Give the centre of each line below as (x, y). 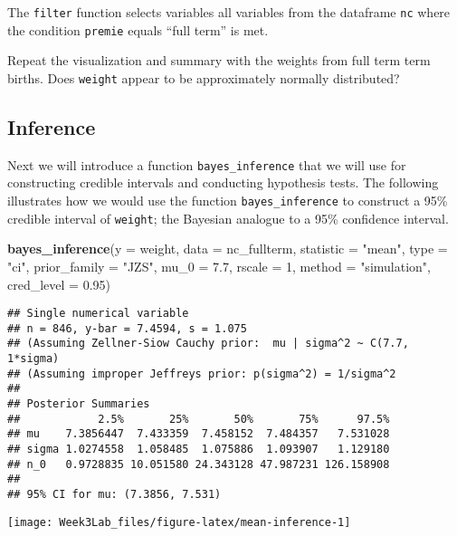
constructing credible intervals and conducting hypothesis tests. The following (223, 182)
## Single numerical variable (98, 314)
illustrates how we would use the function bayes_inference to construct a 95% (228, 201)
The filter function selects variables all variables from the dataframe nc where (229, 12)
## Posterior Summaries (79, 404)
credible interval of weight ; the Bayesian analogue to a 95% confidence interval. (228, 218)
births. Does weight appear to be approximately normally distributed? (204, 77)
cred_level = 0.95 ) (59, 284)
